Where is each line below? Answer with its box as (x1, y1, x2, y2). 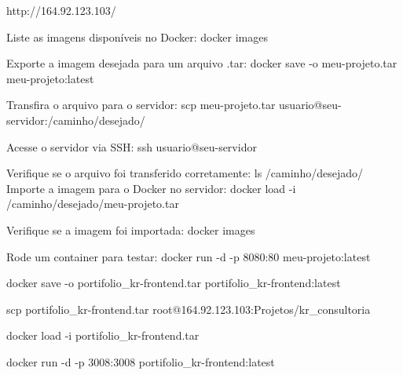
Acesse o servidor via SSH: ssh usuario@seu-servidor (6, 138, 257, 155)
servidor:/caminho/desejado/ (6, 111, 145, 128)
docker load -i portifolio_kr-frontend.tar (6, 327, 200, 344)
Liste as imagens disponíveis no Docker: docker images (6, 28, 268, 45)
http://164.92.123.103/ (6, 2, 116, 18)
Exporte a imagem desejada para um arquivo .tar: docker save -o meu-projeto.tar (6, 55, 398, 71)
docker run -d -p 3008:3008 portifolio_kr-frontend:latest (6, 353, 275, 370)
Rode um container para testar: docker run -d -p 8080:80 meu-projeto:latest (6, 248, 371, 264)
